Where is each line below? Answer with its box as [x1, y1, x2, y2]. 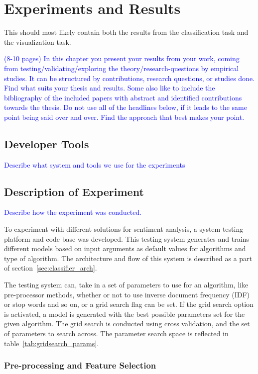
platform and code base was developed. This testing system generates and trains [4, 233, 249, 244]
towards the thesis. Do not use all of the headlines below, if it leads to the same [4, 102, 247, 112]
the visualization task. [4, 36, 71, 47]
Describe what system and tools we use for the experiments [4, 159, 185, 170]
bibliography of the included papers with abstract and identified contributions [4, 92, 242, 102]
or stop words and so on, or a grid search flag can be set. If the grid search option [4, 299, 254, 309]
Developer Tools [4, 136, 89, 151]
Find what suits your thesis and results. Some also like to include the [4, 83, 215, 93]
